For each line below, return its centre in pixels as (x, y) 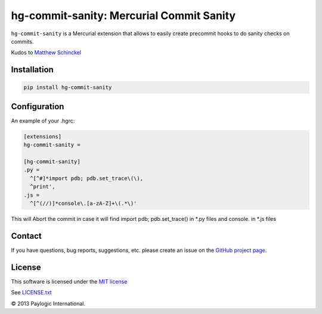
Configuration (38, 107)
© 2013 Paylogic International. (48, 303)
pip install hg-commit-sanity (68, 87)
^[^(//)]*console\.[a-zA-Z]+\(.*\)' (83, 203)
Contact (26, 236)
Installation (32, 70)
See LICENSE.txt (31, 293)
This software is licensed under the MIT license (69, 281)
